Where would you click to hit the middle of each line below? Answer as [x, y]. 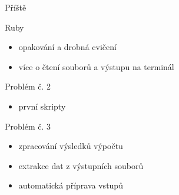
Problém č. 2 [28, 86]
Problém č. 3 [28, 126]
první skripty [42, 106]
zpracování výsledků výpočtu [71, 146]
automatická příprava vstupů [71, 185]
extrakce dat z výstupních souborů [81, 165]
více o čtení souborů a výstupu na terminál [96, 66]
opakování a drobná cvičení [67, 47]
